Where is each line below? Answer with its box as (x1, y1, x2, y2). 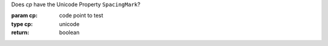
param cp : (11, 12, 38, 19)
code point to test (59, 12, 103, 19)
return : (11, 29, 30, 36)
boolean (59, 29, 80, 36)
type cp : (11, 20, 33, 27)
